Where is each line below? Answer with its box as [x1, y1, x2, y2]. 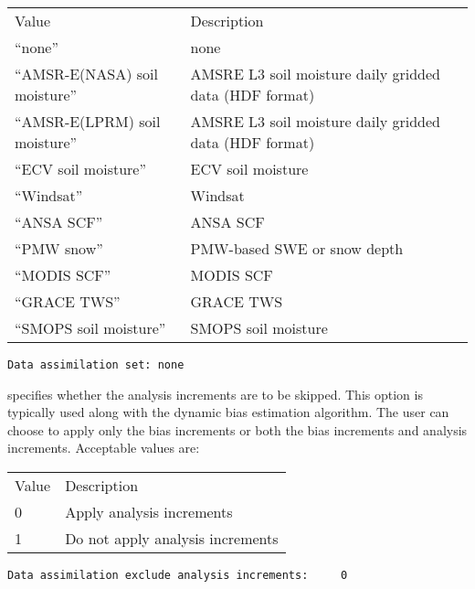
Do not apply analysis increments [65, 528, 279, 550]
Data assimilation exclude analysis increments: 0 [7, 569, 348, 583]
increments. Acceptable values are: [7, 438, 200, 457]
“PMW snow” [15, 238, 103, 259]
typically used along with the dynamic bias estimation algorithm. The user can [7, 402, 449, 422]
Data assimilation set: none [7, 359, 185, 371]
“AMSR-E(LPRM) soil [15, 111, 161, 132]
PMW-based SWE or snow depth [190, 238, 404, 259]
